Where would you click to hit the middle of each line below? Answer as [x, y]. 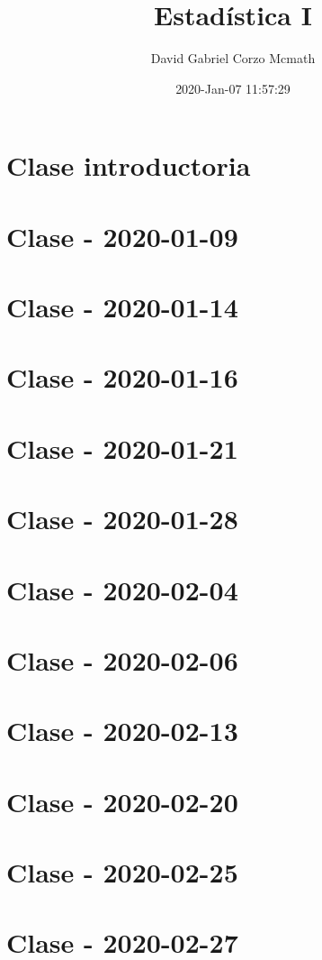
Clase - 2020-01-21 [122, 448]
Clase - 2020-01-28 [122, 519]
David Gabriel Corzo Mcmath [233, 58]
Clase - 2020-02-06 [122, 659]
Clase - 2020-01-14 [122, 307]
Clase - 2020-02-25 [122, 872]
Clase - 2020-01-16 [122, 377]
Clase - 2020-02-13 [122, 731]
